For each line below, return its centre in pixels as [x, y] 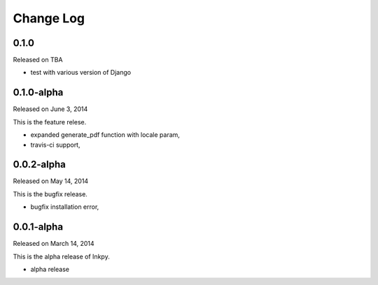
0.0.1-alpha [38, 227]
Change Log [49, 18]
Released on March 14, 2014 [54, 244]
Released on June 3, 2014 [50, 109]
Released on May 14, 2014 [51, 181]
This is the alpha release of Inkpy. [61, 256]
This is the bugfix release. [50, 194]
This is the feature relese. [50, 122]
